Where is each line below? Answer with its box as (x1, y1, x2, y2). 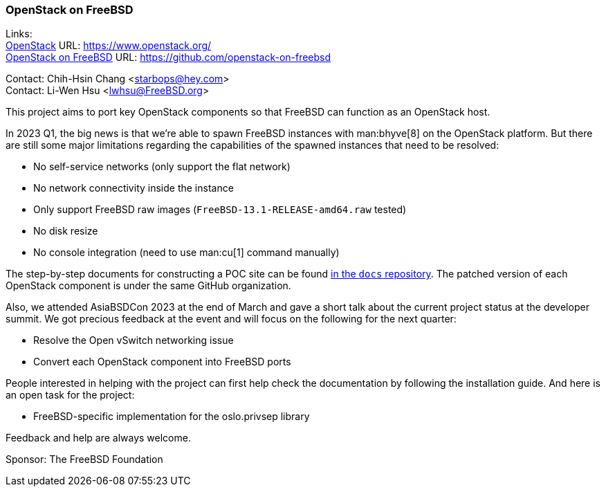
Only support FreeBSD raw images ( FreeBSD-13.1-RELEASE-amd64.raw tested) (33, 203, 407, 216)
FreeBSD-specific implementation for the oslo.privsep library (33, 410, 310, 423)
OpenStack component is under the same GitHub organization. (6, 280, 291, 292)
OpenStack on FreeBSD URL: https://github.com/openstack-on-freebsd (6, 51, 331, 64)
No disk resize (33, 225, 98, 237)
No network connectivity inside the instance (33, 182, 234, 194)
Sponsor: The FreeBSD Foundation (6, 453, 163, 466)
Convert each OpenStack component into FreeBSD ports (33, 356, 291, 368)
